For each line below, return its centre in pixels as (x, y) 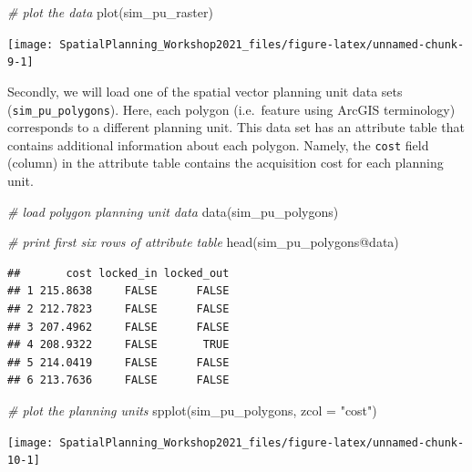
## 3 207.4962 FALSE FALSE (118, 327)
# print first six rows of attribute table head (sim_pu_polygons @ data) (203, 242)
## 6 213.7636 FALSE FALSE (118, 380)
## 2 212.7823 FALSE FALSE (118, 308)
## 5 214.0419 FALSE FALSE (118, 362)
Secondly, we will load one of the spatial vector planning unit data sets (205, 91)
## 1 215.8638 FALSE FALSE (118, 291)
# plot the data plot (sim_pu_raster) (110, 12)
